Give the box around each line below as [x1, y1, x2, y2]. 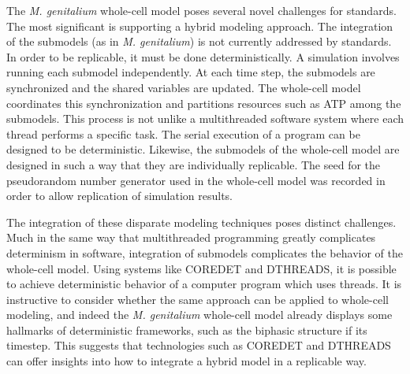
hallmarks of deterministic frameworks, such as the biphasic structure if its [6, 321, 367, 338]
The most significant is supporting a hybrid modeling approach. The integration [6, 17, 393, 34]
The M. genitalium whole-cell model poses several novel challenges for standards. [6, 2, 397, 18]
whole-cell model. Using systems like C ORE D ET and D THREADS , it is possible [6, 260, 397, 276]
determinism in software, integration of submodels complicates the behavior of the [6, 244, 403, 261]
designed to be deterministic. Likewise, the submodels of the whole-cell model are [6, 141, 400, 157]
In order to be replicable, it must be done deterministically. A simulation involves [6, 48, 400, 65]
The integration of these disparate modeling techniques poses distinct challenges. [6, 213, 397, 230]
